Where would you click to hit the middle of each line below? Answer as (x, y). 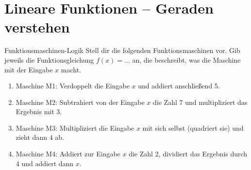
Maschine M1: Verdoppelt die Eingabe (73, 86)
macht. (71, 69)
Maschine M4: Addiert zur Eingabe (68, 154)
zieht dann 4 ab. (40, 137)
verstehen (37, 27)
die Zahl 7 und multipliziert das (200, 102)
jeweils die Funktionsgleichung (49, 59)
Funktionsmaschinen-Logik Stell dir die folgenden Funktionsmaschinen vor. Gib (122, 50)
